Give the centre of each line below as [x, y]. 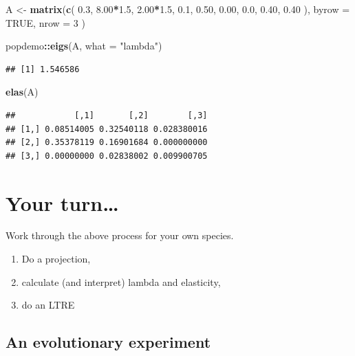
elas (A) [22, 92]
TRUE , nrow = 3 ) [45, 22]
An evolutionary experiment [108, 342]
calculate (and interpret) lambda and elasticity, [121, 281]
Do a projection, [56, 259]
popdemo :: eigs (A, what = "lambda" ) [84, 46]
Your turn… [62, 202]
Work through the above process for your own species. [120, 235]
